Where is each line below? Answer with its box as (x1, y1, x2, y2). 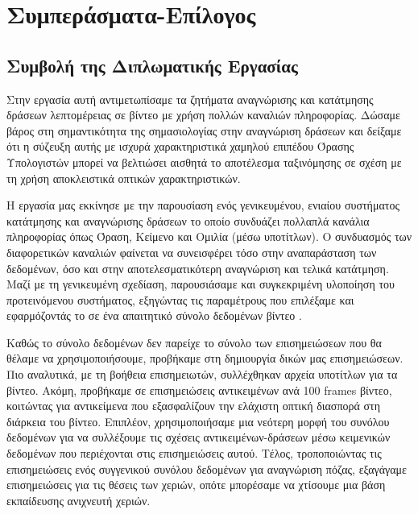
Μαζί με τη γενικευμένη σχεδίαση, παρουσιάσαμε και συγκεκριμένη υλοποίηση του (6, 276, 395, 292)
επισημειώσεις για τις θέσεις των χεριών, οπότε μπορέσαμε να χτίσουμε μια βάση (6, 476, 386, 493)
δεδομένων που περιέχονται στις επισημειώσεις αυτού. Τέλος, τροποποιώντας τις (6, 445, 382, 462)
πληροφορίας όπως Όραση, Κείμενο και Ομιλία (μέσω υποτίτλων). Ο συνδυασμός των (6, 228, 412, 245)
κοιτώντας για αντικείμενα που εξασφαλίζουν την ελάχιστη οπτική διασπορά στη (6, 397, 380, 414)
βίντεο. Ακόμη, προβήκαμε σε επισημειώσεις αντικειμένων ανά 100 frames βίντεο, (6, 381, 392, 398)
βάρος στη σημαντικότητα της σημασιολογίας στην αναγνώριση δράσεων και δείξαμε (6, 122, 402, 139)
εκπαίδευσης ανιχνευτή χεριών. (6, 491, 151, 508)
